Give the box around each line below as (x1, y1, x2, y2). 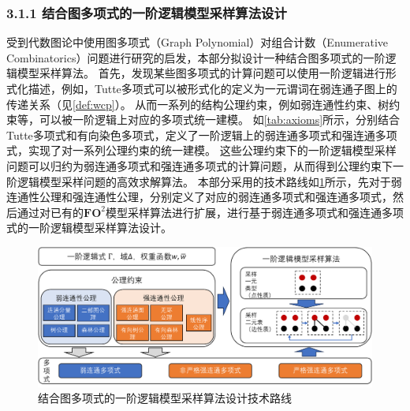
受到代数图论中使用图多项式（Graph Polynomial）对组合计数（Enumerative (6, 34, 388, 50)
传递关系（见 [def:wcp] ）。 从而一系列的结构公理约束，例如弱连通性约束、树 (6, 95, 389, 112)
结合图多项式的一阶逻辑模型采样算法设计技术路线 (38, 390, 292, 406)
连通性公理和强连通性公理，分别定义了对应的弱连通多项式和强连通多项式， (6, 189, 393, 205)
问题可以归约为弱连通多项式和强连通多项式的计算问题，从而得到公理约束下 (6, 157, 393, 174)
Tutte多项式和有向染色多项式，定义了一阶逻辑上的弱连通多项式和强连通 (6, 126, 375, 143)
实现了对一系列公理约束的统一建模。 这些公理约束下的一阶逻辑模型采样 (28, 142, 397, 159)
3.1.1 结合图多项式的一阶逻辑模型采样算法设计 (6, 2, 287, 22)
